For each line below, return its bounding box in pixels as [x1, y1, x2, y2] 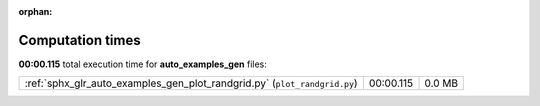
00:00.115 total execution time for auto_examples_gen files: [18, 58, 267, 70]
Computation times [18, 31, 141, 49]
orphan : [18, 6, 53, 17]
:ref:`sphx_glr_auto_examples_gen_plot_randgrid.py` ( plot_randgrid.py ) [24, 76, 359, 90]
